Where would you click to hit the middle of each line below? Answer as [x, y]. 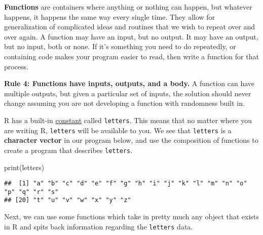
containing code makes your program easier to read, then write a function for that [131, 56]
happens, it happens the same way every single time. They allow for [110, 16]
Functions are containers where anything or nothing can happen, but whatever [128, 7]
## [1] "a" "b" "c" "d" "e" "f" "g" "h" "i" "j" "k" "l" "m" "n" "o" [126, 184]
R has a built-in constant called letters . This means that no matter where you [128, 120]
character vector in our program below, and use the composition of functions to [131, 140]
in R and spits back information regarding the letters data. [99, 226]
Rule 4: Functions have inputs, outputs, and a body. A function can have [129, 83]
